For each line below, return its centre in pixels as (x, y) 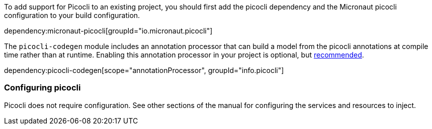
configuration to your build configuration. (72, 15)
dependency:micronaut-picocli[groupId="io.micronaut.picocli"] (108, 31)
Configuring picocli (42, 88)
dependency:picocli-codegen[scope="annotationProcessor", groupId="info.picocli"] (144, 70)
